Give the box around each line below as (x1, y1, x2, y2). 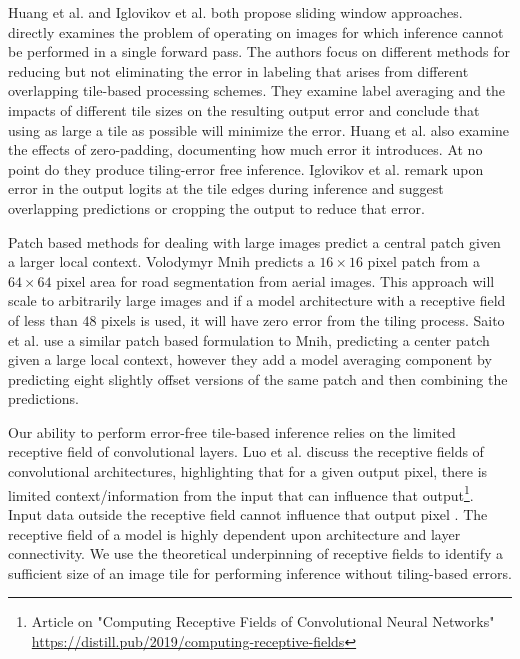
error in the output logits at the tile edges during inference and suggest (8, 178, 444, 199)
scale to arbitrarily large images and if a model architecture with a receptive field (8, 290, 506, 311)
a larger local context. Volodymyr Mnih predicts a (8, 251, 315, 272)
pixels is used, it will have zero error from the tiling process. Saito (101, 309, 505, 330)
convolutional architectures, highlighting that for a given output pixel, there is (8, 461, 488, 482)
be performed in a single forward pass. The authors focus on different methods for (8, 41, 511, 62)
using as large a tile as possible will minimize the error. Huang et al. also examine (8, 119, 510, 140)
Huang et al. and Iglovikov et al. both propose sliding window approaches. (8, 2, 463, 22)
